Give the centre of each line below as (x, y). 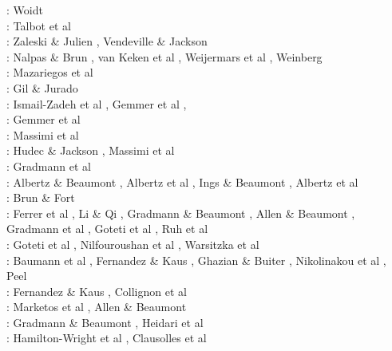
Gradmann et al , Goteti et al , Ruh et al (107, 229)
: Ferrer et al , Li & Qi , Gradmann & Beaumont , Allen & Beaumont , (181, 213)
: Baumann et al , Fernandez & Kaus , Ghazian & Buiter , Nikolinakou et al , (196, 260)
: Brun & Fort (41, 197)
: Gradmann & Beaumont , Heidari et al (105, 322)
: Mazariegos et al (50, 72)
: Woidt (25, 10)
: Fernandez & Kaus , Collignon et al (97, 291)
